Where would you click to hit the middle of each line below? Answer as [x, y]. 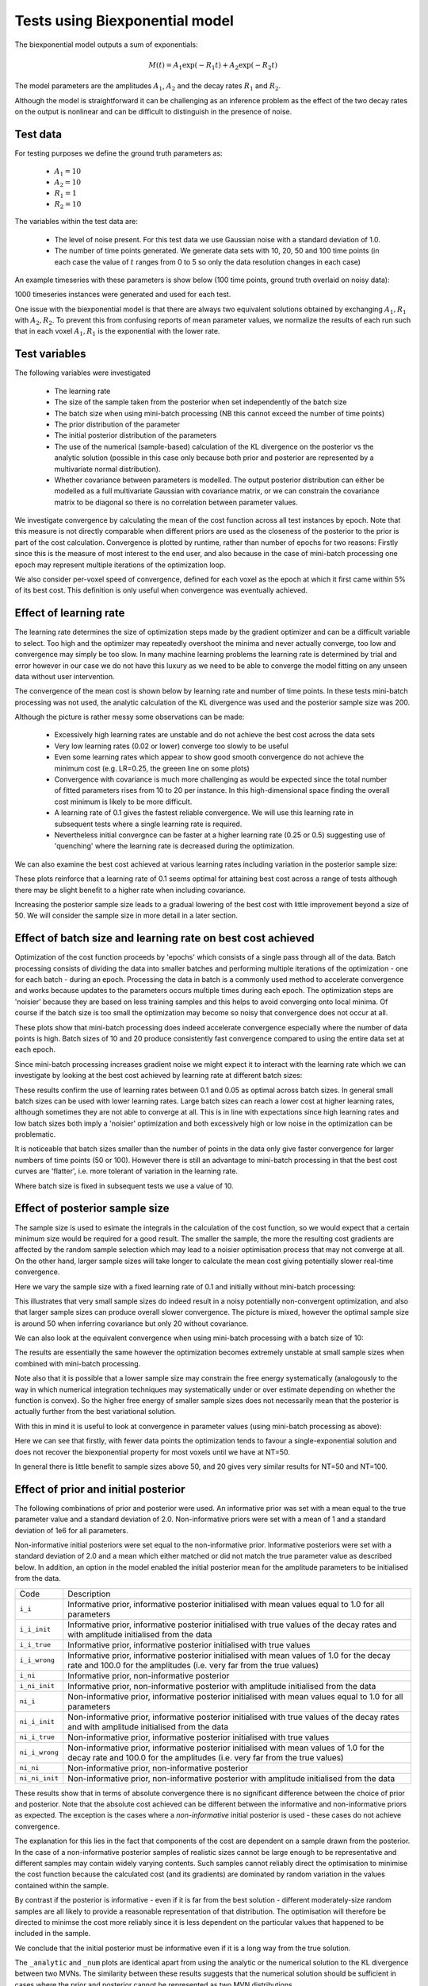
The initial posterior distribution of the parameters [136, 435]
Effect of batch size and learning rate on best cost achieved [164, 939]
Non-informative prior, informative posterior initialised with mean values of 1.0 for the [226, 1748]
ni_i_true [37, 1737]
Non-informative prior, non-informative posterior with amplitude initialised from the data [231, 1778]
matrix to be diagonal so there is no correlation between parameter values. [176, 502]
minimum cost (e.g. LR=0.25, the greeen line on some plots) [152, 768]
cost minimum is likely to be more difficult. [123, 802]
